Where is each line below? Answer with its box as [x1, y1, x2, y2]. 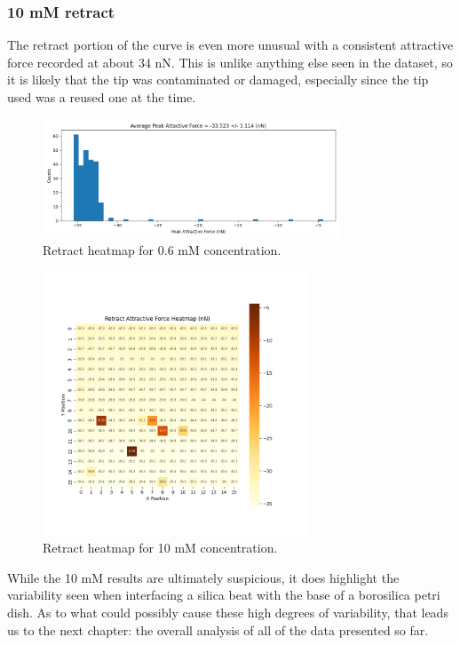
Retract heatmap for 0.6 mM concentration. [43, 241, 282, 259]
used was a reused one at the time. [7, 88, 196, 106]
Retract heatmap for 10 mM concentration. [43, 538, 278, 557]
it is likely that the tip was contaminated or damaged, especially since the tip [7, 70, 429, 89]
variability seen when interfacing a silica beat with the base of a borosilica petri [7, 585, 440, 604]
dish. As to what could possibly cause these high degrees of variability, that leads [7, 602, 448, 621]
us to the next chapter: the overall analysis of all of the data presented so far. [7, 620, 429, 639]
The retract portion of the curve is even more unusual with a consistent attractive [7, 36, 454, 54]
